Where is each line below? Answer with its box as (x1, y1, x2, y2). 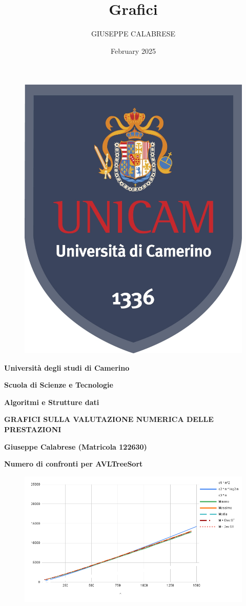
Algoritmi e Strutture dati (4, 396, 99, 407)
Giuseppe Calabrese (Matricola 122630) (4, 441, 147, 452)
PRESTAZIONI (4, 424, 61, 435)
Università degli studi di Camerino (4, 362, 130, 373)
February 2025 (111, 45, 156, 56)
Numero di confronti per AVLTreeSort (4, 458, 143, 469)
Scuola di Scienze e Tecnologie (4, 379, 113, 390)
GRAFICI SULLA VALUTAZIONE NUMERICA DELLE (4, 414, 214, 425)
